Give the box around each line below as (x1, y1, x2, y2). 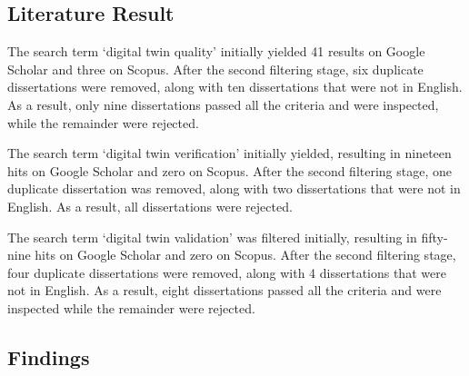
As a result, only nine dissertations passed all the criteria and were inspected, (7, 94, 439, 114)
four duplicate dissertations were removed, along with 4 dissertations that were (7, 262, 446, 282)
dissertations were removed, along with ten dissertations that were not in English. (7, 77, 463, 96)
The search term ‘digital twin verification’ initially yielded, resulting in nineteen (7, 143, 452, 163)
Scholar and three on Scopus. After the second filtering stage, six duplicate (7, 59, 424, 78)
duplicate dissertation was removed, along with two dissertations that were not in (7, 179, 461, 198)
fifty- (421, 227, 448, 246)
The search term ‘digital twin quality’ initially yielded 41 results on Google (7, 42, 425, 61)
